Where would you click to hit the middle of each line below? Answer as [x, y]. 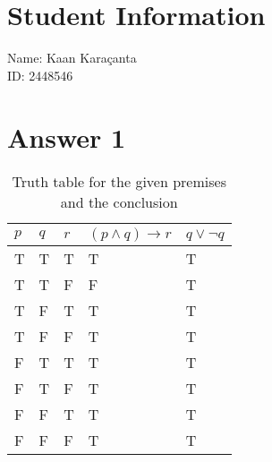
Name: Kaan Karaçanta [72, 58]
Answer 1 [67, 137]
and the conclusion [119, 202]
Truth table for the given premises [119, 182]
